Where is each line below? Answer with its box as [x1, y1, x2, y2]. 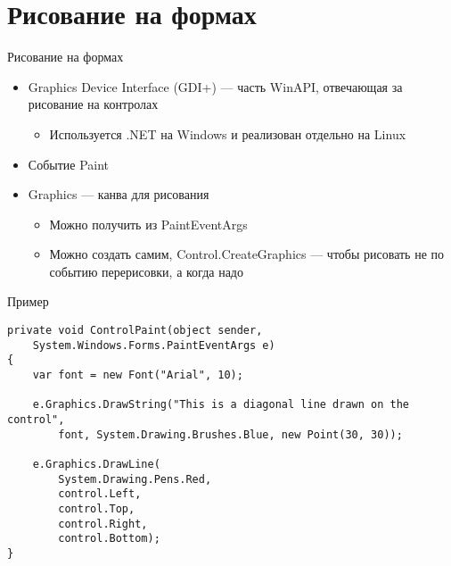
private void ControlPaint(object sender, [7, 324, 263, 337]
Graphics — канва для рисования [28, 185, 209, 204]
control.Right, [58, 517, 148, 530]
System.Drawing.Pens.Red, [58, 472, 212, 486]
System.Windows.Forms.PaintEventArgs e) [32, 338, 275, 352]
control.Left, [58, 487, 142, 501]
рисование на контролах [28, 95, 159, 113]
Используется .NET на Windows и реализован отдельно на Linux [49, 124, 406, 143]
